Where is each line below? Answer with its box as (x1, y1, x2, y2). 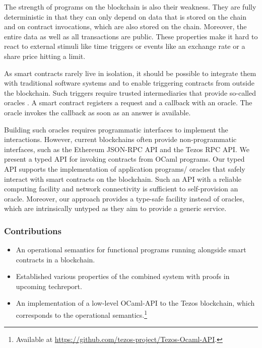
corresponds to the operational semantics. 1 (16, 308, 148, 320)
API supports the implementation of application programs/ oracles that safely (4, 163, 245, 174)
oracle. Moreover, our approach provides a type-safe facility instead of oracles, (4, 193, 244, 203)
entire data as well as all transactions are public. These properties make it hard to (4, 31, 258, 41)
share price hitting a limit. (4, 50, 86, 61)
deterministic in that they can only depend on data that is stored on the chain (4, 11, 246, 22)
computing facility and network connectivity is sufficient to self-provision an (4, 183, 238, 194)
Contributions (4, 224, 61, 237)
